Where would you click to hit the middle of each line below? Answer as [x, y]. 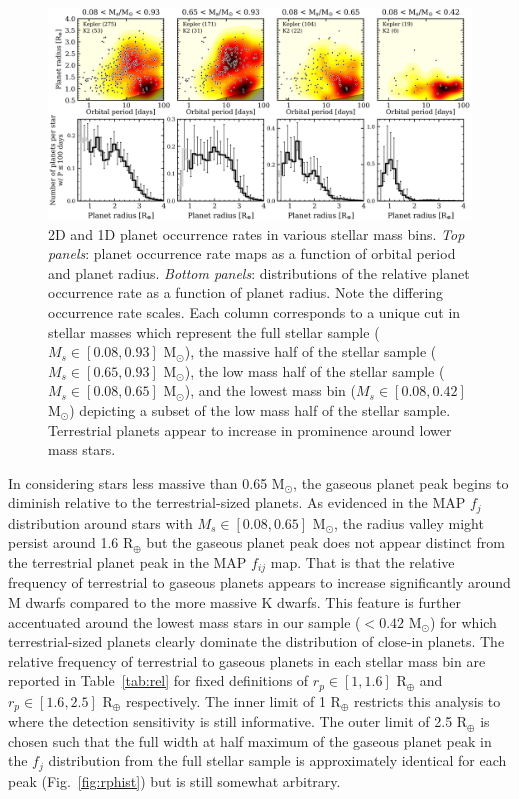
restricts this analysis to [427, 700]
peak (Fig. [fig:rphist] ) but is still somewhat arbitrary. [174, 780]
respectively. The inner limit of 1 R [233, 700]
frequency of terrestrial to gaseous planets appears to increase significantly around [259, 582]
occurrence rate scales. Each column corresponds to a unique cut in [254, 311]
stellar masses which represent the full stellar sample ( [214, 331]
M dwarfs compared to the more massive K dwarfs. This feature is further [234, 602]
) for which [463, 621]
